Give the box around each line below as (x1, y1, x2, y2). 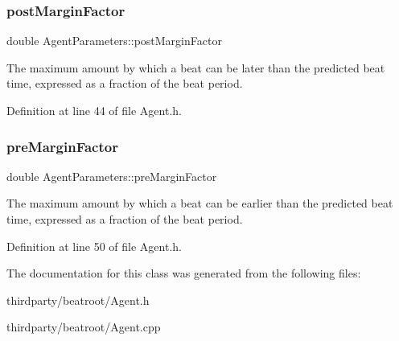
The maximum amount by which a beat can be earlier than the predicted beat (6, 195, 393, 212)
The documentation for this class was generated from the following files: (6, 265, 361, 281)
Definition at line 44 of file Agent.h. (6, 102, 182, 118)
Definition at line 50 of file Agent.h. (6, 237, 182, 254)
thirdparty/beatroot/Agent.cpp (6, 318, 161, 335)
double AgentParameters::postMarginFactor (6, 32, 222, 49)
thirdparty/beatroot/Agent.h (6, 291, 150, 308)
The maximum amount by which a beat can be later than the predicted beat (6, 59, 385, 76)
